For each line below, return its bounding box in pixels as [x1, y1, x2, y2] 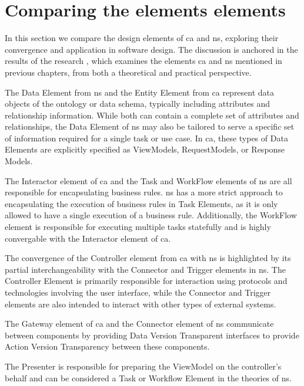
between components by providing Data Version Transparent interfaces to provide [5, 329, 299, 341]
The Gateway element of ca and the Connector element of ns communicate [5, 317, 274, 330]
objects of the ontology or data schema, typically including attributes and [5, 97, 270, 110]
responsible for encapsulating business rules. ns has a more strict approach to [5, 186, 283, 198]
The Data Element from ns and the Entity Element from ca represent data [5, 86, 275, 98]
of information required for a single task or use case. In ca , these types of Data [5, 131, 288, 144]
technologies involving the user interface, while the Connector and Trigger [5, 286, 271, 298]
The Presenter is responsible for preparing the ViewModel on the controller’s [5, 360, 282, 372]
